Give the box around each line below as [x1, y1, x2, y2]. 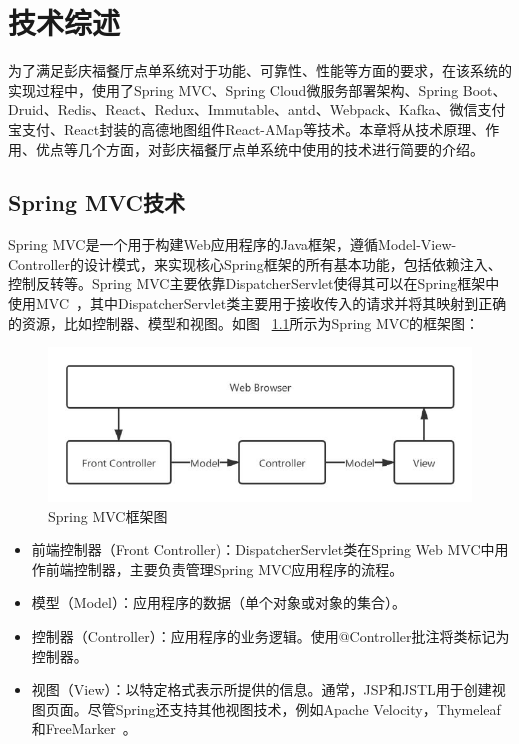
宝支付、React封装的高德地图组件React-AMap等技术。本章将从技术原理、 [8, 118, 486, 139]
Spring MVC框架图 [48, 505, 168, 526]
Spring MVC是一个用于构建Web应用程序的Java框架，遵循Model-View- [8, 234, 457, 255]
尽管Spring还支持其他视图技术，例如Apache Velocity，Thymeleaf [87, 698, 501, 719]
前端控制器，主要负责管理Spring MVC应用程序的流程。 [45, 558, 404, 579]
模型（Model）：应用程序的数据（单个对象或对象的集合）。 [31, 592, 406, 613]
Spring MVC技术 [8, 187, 185, 218]
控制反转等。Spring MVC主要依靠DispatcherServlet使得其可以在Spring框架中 [8, 273, 500, 294]
